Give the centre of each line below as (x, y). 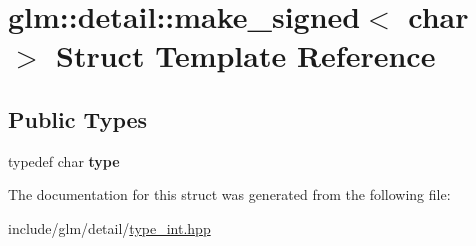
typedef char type (64, 160)
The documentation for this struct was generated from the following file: (229, 194)
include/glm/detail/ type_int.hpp (109, 227)
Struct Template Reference (246, 55)
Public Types (78, 118)
